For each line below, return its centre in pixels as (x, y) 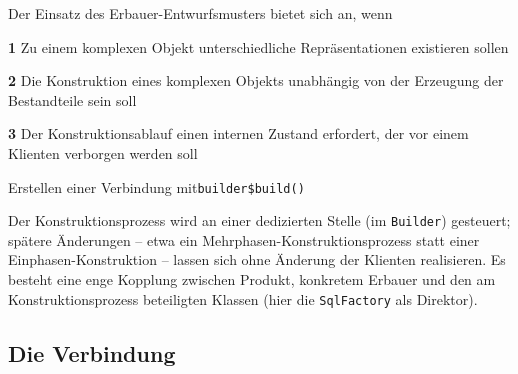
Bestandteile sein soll (72, 99)
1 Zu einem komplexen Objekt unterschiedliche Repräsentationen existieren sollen (258, 46)
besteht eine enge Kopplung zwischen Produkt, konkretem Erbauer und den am (252, 279)
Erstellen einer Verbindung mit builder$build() (156, 186)
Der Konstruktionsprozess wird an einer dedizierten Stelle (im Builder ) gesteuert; (259, 220)
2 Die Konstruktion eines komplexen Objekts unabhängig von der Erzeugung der (256, 80)
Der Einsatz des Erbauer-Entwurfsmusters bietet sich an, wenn (200, 13)
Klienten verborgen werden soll (103, 152)
